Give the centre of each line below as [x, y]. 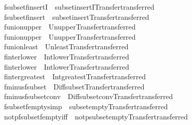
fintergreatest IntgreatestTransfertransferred [75, 76]
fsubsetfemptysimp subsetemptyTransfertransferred [86, 106]
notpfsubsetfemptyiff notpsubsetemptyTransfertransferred [96, 116]
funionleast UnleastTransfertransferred [66, 46]
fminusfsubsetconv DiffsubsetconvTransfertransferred [88, 96]
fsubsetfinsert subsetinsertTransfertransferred [76, 17]
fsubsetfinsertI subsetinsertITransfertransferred [79, 7]
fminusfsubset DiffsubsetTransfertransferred [74, 86]
